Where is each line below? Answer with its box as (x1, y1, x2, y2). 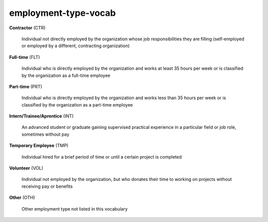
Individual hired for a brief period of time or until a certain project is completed (21, 154, 182, 160)
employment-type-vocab (9, 7, 116, 18)
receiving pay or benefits (21, 183, 73, 189)
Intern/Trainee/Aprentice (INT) (9, 113, 74, 119)
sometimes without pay (21, 131, 69, 137)
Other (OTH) (9, 195, 35, 201)
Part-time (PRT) (9, 83, 42, 89)
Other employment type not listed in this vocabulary (21, 206, 128, 212)
